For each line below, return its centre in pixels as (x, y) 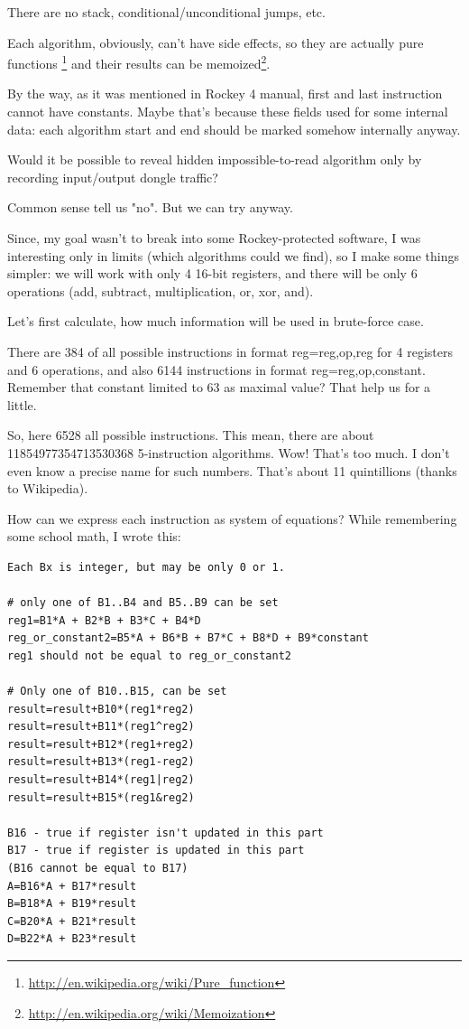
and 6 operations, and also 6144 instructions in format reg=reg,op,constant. (216, 369)
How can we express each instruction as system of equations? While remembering (232, 518)
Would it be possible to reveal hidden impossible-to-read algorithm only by (215, 159)
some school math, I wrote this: (94, 536)
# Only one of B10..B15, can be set (117, 692)
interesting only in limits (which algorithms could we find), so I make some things (234, 255)
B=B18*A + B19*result (72, 904)
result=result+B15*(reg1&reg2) (101, 797)
